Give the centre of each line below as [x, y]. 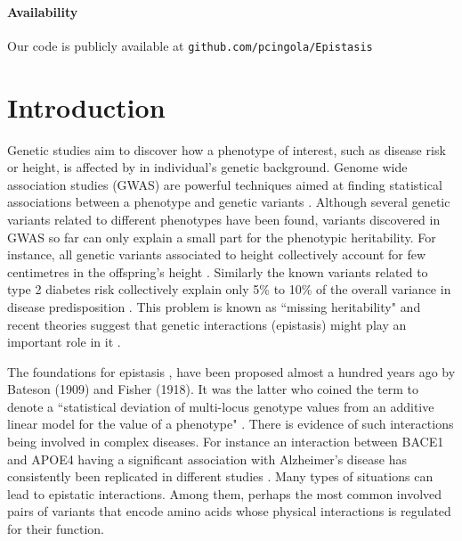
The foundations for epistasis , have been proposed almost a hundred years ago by [231, 371]
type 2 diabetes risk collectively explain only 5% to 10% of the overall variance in [229, 289]
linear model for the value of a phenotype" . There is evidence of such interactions [231, 424]
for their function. [56, 529]
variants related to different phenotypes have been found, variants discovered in [224, 219]
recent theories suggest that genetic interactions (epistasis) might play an [207, 324]
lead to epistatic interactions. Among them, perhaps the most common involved [225, 493]
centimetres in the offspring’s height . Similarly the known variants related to [218, 271]
